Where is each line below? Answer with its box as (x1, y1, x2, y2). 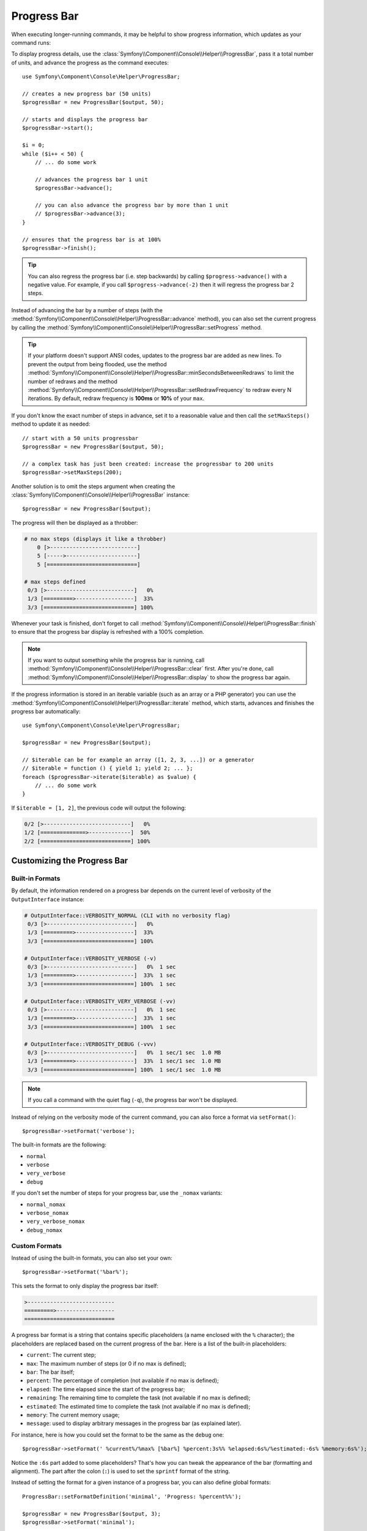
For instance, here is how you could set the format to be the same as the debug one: (11, 1431, 224, 1439)
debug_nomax (26, 1227, 62, 1233)
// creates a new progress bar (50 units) (22, 90, 152, 97)
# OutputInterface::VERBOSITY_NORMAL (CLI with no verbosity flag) (24, 912, 231, 919)
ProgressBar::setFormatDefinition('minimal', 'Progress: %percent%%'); (22, 1493, 242, 1500)
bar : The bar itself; (26, 1369, 75, 1376)
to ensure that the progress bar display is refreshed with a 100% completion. (11, 628, 204, 636)
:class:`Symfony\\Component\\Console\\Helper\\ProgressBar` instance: (11, 491, 190, 498)
